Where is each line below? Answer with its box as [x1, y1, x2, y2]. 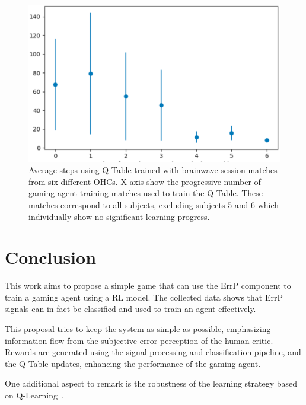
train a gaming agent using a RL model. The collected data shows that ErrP [5, 291, 283, 303]
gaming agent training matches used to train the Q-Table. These [28, 187, 263, 199]
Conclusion [5, 245, 97, 269]
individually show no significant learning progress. [28, 210, 210, 222]
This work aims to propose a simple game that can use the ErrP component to [5, 279, 291, 292]
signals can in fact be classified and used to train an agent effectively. [5, 302, 256, 315]
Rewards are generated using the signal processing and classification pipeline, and [5, 346, 301, 358]
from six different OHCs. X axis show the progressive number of [28, 175, 261, 187]
